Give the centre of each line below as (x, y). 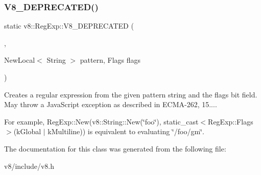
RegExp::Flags (231, 121)
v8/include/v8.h (29, 166)
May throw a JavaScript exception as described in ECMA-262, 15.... (111, 104)
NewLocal (20, 60)
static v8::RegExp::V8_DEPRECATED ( (69, 26)
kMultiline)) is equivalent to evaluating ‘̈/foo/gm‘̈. (126, 131)
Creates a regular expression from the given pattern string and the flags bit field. (131, 94)
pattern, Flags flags (110, 60)
